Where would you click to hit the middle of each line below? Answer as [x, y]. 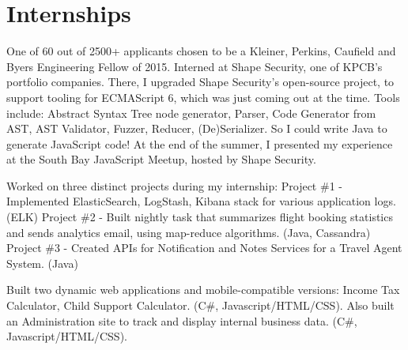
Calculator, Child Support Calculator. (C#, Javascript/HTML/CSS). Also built [200, 305]
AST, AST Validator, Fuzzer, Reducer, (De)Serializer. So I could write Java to [197, 128]
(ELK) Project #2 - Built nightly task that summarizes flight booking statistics [200, 217]
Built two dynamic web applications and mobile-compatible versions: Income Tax [203, 290]
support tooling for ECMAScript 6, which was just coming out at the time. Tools [203, 97]
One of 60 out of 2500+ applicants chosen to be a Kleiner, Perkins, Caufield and [201, 51]
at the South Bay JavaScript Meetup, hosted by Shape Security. [161, 159]
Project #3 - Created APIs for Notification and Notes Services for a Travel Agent [204, 248]
